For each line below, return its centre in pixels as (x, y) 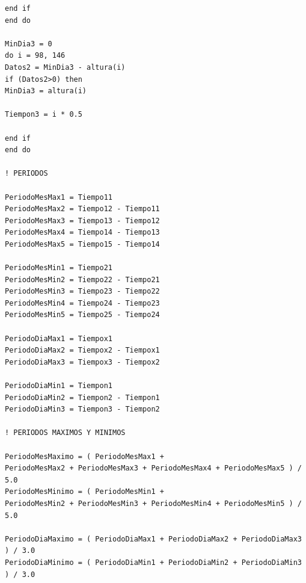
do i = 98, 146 (35, 56)
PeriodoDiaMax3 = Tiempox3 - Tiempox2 (82, 362)
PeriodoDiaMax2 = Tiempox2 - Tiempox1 (82, 350)
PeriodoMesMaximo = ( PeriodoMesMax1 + (84, 456)
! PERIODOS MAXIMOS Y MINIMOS (65, 433)
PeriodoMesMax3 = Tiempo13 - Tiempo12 (82, 221)
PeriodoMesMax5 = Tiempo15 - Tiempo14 (82, 244)
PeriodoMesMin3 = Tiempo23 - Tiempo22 (82, 291)
